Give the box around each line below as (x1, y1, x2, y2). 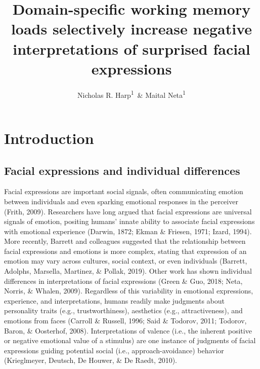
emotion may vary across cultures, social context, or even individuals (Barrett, (4, 255, 247, 266)
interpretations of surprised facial (13, 38, 250, 59)
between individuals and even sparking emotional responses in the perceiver (4, 196, 238, 206)
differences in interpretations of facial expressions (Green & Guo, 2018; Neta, (4, 275, 243, 286)
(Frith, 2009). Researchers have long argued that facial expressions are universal (4, 206, 252, 216)
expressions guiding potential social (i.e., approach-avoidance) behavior (4, 345, 224, 355)
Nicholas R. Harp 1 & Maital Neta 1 (77, 88, 186, 100)
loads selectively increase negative (11, 18, 252, 39)
